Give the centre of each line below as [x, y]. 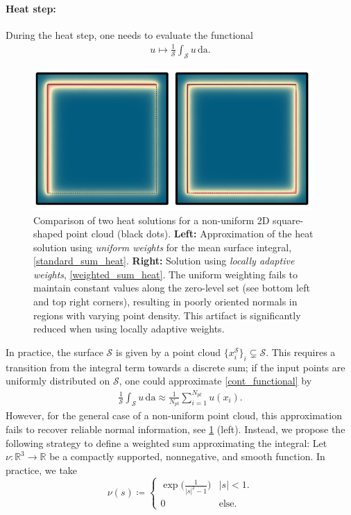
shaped [48, 234]
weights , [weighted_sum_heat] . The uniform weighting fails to [166, 274]
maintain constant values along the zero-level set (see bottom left [172, 288]
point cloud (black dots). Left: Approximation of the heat [190, 234]
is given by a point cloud [168, 352]
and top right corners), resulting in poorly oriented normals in [165, 302]
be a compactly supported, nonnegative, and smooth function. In [187, 456]
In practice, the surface [54, 352]
